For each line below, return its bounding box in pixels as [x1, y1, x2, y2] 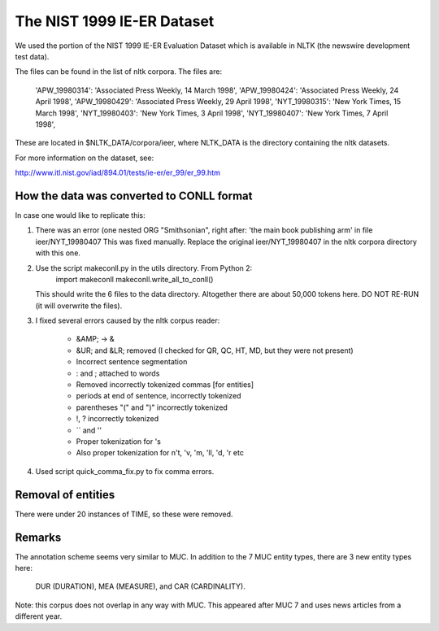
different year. [15, 611, 63, 621]
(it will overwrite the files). [35, 301, 123, 311]
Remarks [15, 530, 62, 544]
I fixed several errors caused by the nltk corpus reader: [35, 315, 220, 325]
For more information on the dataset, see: [15, 153, 154, 163]
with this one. [35, 248, 81, 258]
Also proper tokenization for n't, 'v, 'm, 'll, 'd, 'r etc [76, 448, 244, 458]
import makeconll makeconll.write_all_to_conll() [55, 274, 214, 284]
